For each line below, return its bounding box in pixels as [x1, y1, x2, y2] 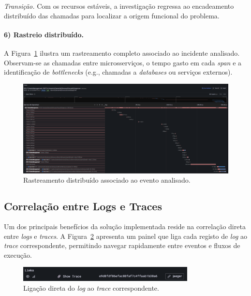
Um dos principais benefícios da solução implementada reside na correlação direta [4, 221, 246, 232]
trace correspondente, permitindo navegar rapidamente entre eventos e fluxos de [4, 240, 240, 250]
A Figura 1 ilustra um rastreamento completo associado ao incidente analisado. [4, 47, 240, 58]
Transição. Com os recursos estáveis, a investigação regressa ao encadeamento [4, 1, 234, 11]
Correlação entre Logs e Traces [4, 199, 162, 214]
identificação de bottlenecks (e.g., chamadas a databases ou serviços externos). [4, 67, 233, 77]
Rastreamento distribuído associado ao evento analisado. [23, 175, 191, 185]
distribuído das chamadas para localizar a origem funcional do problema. [4, 10, 220, 20]
